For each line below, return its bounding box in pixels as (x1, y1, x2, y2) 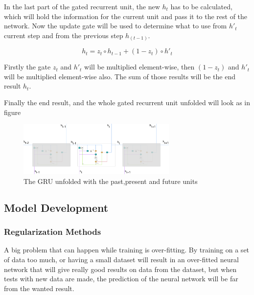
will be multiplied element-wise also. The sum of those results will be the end (4, 71, 235, 81)
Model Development (4, 200, 109, 215)
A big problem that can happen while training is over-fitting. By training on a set (4, 245, 250, 255)
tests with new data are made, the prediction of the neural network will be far (4, 273, 238, 284)
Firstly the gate (4, 62, 51, 72)
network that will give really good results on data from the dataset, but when (4, 264, 237, 274)
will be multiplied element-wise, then (84, 62, 195, 72)
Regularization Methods (4, 226, 101, 238)
